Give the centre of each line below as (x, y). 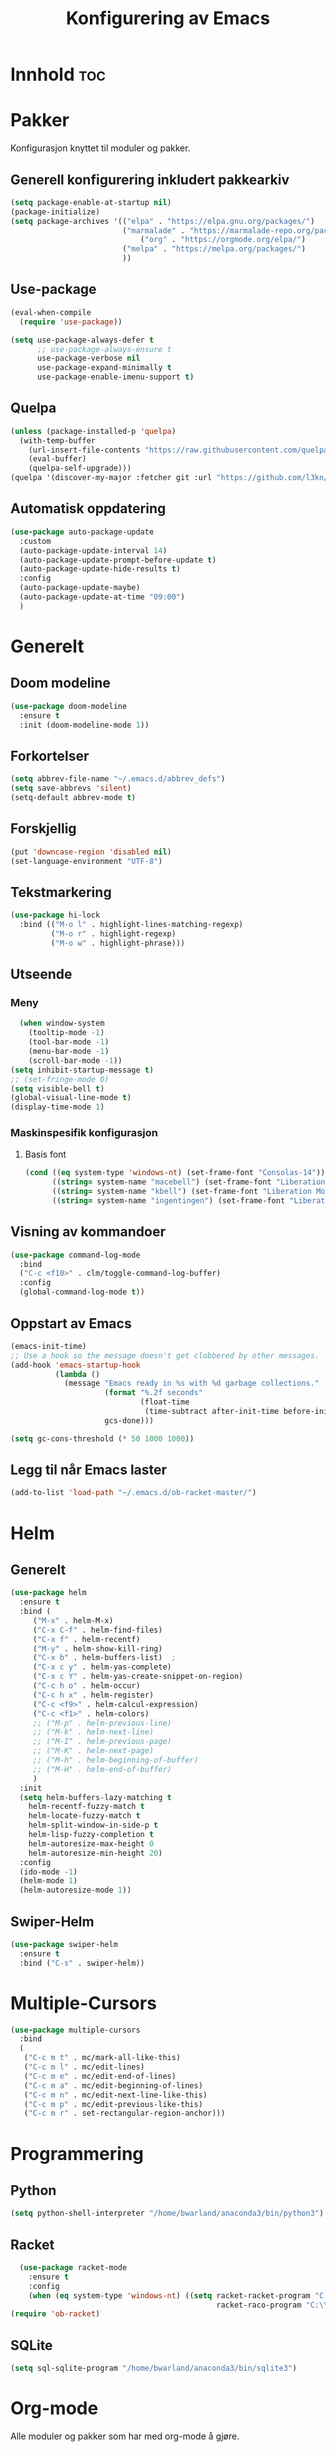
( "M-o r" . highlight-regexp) (113, 933)
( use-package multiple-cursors (75, 2030)
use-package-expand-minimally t (104, 368)
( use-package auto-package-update (82, 532)
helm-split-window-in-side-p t (93, 1825)
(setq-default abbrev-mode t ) (73, 797)
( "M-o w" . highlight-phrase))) (118, 943)
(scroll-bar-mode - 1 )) (75, 1060)
